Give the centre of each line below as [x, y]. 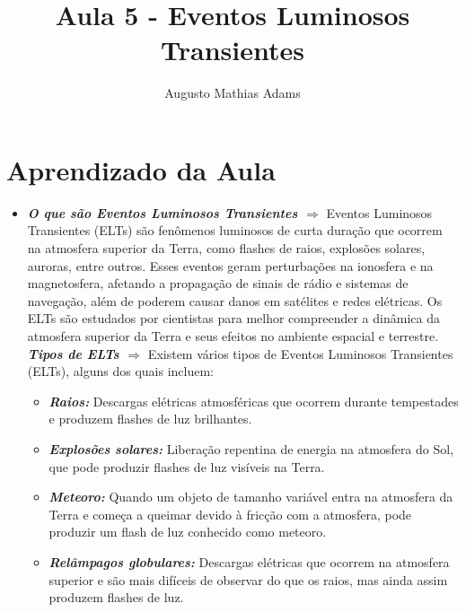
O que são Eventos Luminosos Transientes [163, 212]
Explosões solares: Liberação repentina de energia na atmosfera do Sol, [251, 448]
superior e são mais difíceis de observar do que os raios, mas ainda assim [248, 579]
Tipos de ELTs [73, 353]
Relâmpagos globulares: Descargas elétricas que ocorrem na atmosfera [249, 561]
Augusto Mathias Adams [233, 93]
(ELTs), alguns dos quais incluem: [121, 371]
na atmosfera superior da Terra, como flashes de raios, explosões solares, [226, 248]
